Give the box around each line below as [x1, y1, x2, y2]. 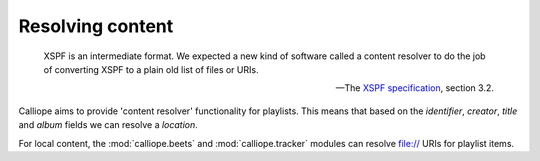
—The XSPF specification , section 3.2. [335, 82, 494, 94]
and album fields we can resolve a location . [18, 119, 199, 131]
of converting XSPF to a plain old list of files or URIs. [43, 63, 259, 75]
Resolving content [18, 15, 174, 37]
